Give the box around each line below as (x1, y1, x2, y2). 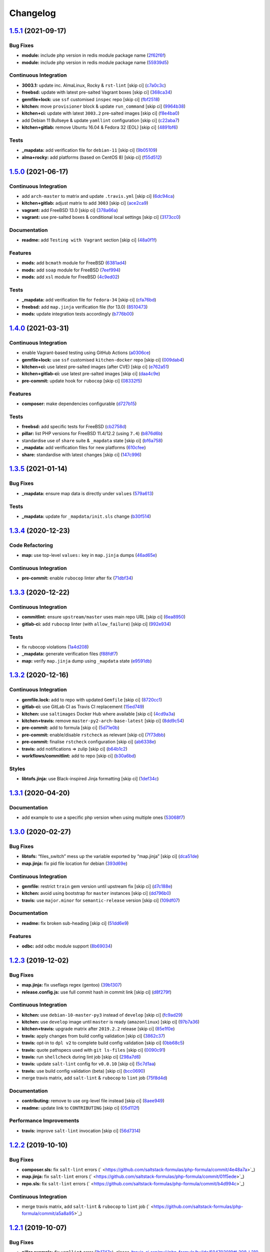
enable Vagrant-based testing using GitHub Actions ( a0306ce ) (21, 350, 151, 356)
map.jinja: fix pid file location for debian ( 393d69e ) (21, 860, 127, 866)
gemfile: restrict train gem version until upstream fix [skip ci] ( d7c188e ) (21, 883, 172, 889)
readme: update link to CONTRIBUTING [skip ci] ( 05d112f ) (21, 1105, 140, 1111)
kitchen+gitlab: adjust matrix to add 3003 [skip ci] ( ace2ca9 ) (21, 200, 148, 206)
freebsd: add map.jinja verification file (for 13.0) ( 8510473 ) (21, 303, 148, 310)
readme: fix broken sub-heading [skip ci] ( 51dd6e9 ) (21, 920, 129, 926)
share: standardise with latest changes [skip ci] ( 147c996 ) (21, 451, 142, 458)
